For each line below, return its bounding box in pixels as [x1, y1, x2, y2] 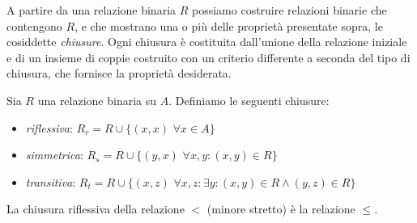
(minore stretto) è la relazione [206, 200, 355, 217]
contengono [6, 17, 62, 34]
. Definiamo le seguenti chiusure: [168, 91, 330, 108]
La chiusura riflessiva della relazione [6, 200, 185, 217]
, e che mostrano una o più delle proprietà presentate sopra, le [74, 17, 383, 34]
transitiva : [25, 173, 76, 190]
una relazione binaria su [37, 91, 157, 108]
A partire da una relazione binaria [6, 2, 177, 18]
